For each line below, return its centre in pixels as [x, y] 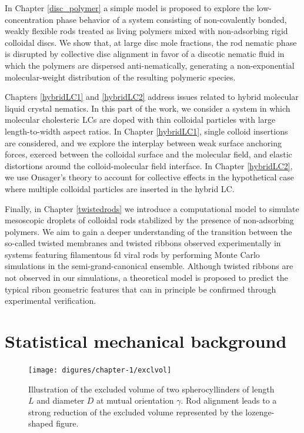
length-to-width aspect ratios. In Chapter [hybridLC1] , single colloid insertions [146, 131]
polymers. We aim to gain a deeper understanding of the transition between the [148, 231]
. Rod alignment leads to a [229, 400]
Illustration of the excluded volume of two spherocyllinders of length [151, 389]
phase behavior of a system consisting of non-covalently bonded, [171, 19]
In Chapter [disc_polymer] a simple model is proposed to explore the [129, 8]
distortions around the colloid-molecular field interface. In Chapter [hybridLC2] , [149, 165]
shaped [41, 423]
